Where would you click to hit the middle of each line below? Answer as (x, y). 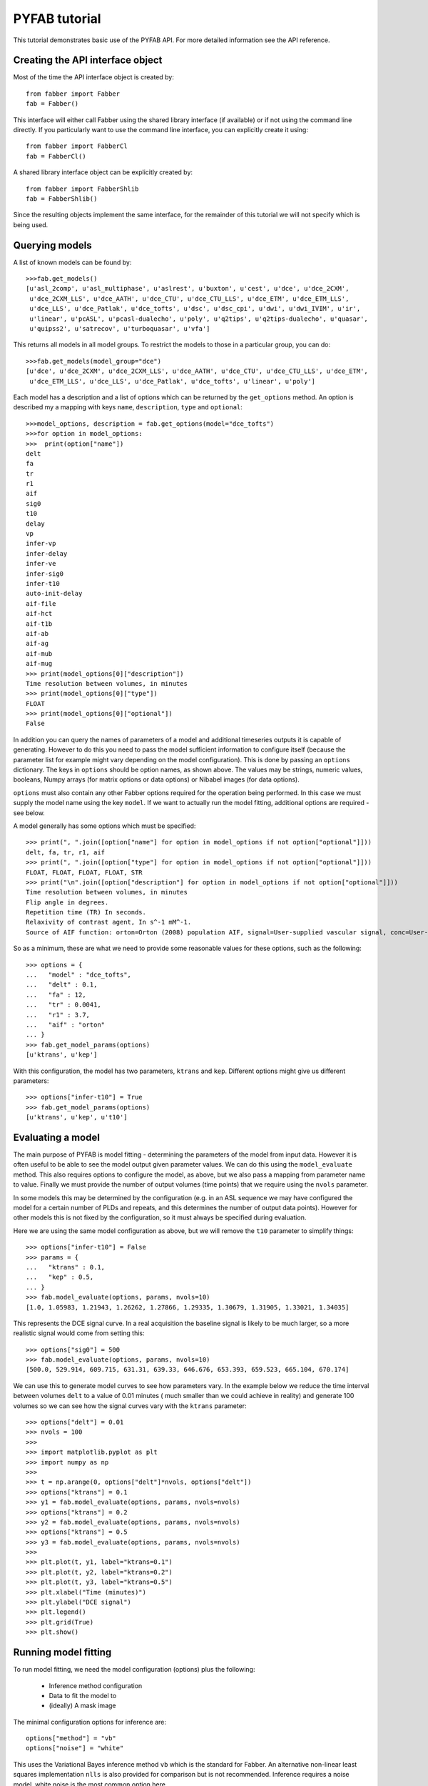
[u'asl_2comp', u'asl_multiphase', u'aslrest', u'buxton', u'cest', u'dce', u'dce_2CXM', (188, 289)
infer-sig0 (45, 574)
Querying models (52, 245)
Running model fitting (62, 1653)
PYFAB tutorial (57, 19)
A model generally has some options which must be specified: (105, 826)
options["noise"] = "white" (75, 1748)
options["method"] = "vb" (71, 1738)
